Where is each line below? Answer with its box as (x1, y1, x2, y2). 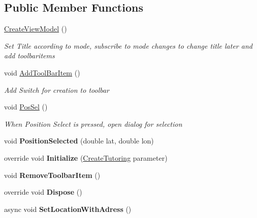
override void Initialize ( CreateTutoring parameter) (4, 152, 168, 163)
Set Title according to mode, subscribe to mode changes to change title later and (4, 40, 252, 51)
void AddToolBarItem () (4, 67, 80, 78)
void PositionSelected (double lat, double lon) (4, 135, 154, 146)
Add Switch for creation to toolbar (4, 84, 110, 95)
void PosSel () (4, 101, 48, 112)
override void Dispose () (4, 187, 82, 197)
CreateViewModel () (4, 23, 67, 34)
